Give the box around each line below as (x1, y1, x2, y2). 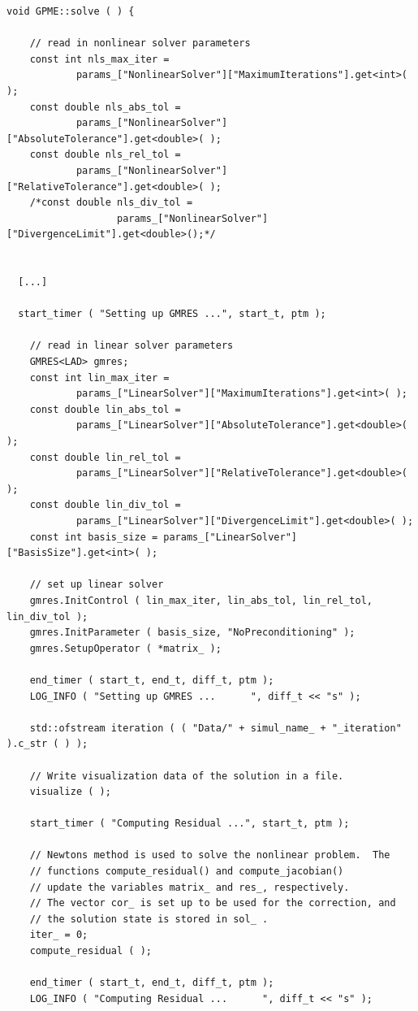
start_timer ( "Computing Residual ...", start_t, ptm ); (29, 818, 350, 830)
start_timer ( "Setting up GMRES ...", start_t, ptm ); (18, 308, 326, 320)
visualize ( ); (29, 786, 111, 798)
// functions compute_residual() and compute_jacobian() (29, 866, 344, 878)
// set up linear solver (29, 579, 164, 591)
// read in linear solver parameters (29, 340, 234, 352)
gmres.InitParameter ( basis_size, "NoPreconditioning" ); (29, 627, 356, 639)
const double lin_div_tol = (29, 499, 181, 511)
